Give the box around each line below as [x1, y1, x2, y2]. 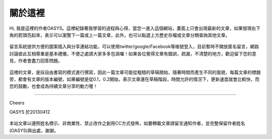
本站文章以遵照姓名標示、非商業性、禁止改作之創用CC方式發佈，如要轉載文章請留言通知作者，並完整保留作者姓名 [9, 120, 245, 126]
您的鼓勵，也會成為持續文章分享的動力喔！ [9, 83, 98, 89]
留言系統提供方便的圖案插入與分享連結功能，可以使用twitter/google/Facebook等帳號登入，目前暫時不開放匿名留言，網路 [9, 43, 259, 50]
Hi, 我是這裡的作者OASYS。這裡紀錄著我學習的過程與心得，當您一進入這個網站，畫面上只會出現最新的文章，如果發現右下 [9, 25, 261, 31]
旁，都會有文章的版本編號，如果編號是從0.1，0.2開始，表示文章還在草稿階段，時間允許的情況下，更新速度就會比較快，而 [9, 76, 260, 82]
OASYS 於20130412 [9, 109, 50, 115]
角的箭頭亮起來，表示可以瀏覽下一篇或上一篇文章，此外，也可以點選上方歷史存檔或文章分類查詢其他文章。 [9, 32, 230, 38]
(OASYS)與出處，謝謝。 [9, 127, 59, 133]
